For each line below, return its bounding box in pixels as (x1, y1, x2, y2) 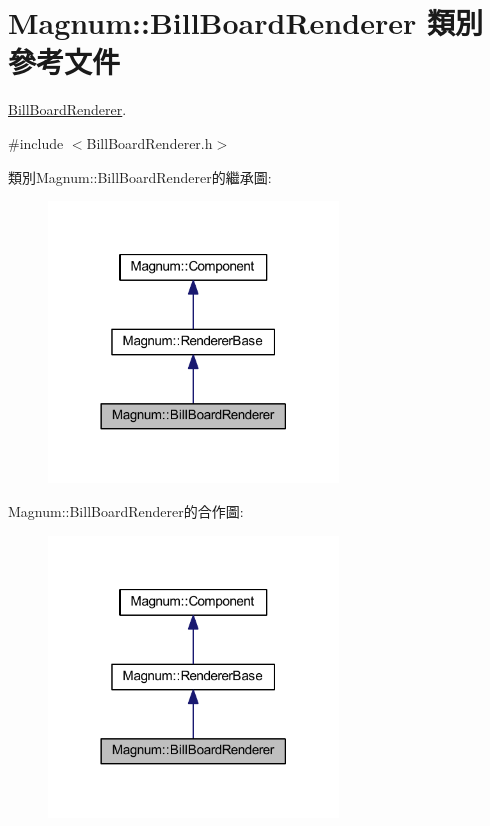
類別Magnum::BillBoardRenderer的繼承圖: (8, 166, 272, 187)
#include (8, 132, 64, 153)
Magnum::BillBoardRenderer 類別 (8, 2, 483, 43)
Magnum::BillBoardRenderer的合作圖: (8, 501, 244, 522)
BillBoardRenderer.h (86, 132, 213, 153)
